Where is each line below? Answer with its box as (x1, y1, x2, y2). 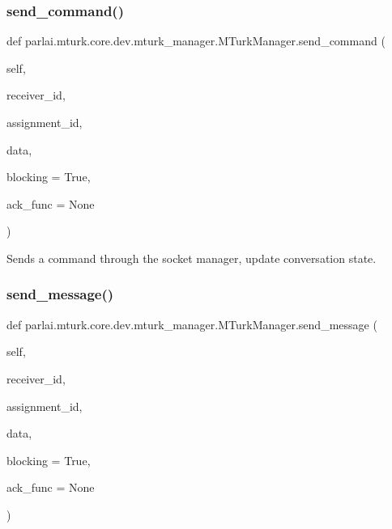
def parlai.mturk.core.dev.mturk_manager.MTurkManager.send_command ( (6, 32, 386, 49)
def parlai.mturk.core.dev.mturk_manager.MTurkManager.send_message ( (6, 315, 377, 332)
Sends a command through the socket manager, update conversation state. (6, 249, 377, 266)
